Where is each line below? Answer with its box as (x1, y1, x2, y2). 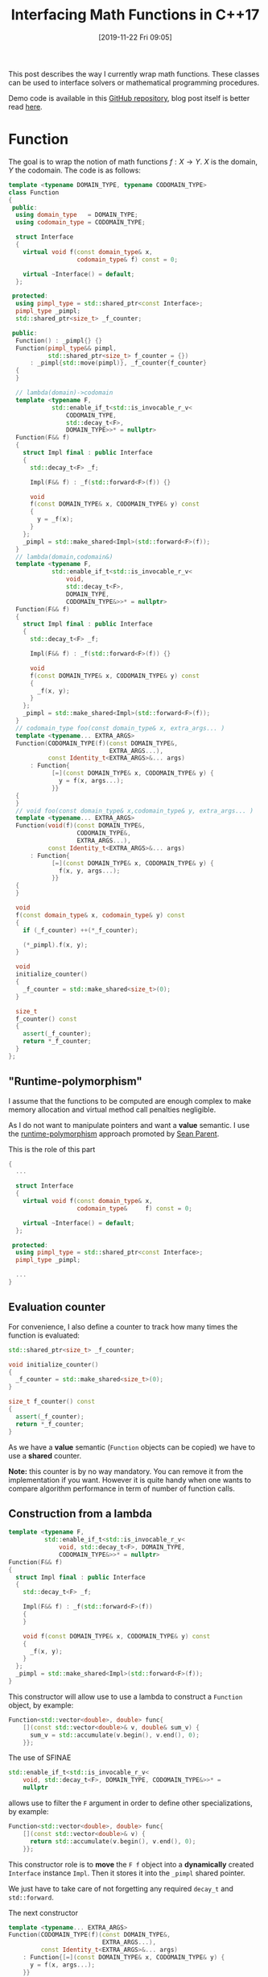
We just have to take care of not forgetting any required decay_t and (8, 1883, 233, 1893)
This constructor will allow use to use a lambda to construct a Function (8, 1692, 243, 1701)
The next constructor (8, 1908, 79, 1917)
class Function (8, 188, 60, 197)
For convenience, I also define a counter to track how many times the (8, 1321, 238, 1331)
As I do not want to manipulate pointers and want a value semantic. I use (8, 1120, 250, 1130)
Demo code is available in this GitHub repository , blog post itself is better (8, 93, 250, 102)
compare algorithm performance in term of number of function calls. (8, 1484, 236, 1493)
